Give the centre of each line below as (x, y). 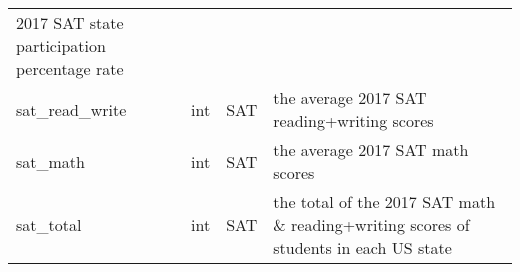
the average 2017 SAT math (371, 149)
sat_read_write (71, 109)
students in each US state (362, 247)
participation (61, 45)
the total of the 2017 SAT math (384, 201)
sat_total (49, 224)
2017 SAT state (70, 22)
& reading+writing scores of (371, 224)
